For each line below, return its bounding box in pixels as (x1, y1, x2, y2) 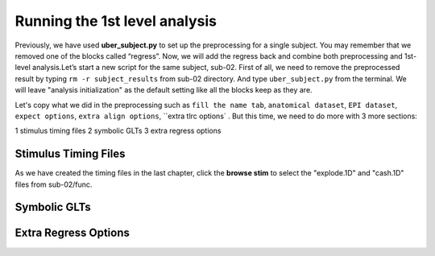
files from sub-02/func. (14, 180, 93, 189)
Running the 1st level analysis (14, 12, 217, 30)
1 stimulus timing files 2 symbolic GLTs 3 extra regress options (14, 126, 222, 136)
